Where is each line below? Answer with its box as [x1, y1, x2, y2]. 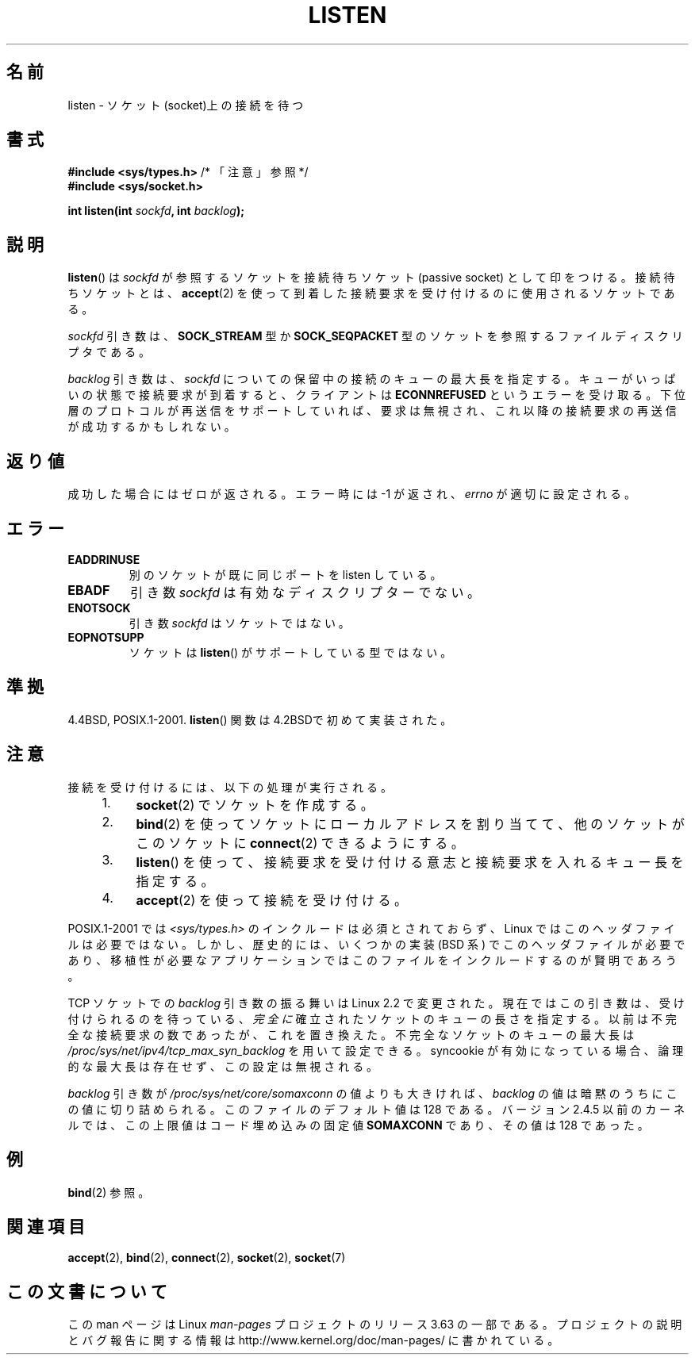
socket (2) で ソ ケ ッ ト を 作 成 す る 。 [136, 796, 374, 813]
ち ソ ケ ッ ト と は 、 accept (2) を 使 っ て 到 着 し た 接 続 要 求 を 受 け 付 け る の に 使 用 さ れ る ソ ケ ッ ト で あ [67, 286, 675, 301]
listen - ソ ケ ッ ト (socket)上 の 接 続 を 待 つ [67, 98, 304, 112]
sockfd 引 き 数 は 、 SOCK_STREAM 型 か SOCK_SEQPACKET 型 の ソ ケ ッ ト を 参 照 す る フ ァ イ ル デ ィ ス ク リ [67, 329, 683, 343]
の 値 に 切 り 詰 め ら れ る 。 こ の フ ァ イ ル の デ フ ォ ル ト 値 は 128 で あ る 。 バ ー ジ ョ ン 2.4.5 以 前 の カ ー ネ [67, 1102, 685, 1116]
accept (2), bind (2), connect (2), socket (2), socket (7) [67, 1251, 346, 1265]
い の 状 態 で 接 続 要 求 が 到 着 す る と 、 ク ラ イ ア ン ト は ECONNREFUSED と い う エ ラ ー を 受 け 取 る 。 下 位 [67, 388, 686, 402]
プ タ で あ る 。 [67, 345, 151, 359]
